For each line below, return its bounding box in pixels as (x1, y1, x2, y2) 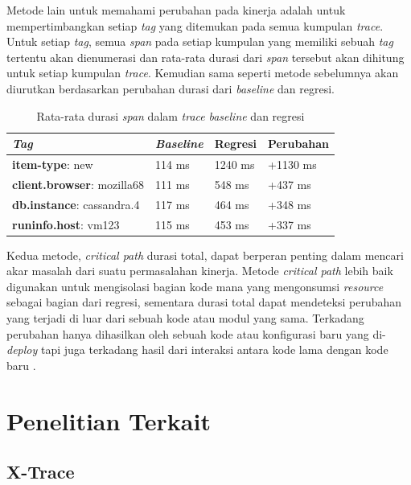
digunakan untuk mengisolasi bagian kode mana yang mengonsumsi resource (6, 277, 384, 294)
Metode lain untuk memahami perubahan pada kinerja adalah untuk (6, 2, 346, 18)
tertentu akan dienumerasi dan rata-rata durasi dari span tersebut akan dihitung (6, 48, 405, 65)
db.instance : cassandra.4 (12, 195, 140, 212)
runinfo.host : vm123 (12, 216, 120, 232)
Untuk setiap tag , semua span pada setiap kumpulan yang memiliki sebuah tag (6, 33, 393, 50)
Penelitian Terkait (6, 404, 211, 437)
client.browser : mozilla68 (12, 175, 144, 192)
